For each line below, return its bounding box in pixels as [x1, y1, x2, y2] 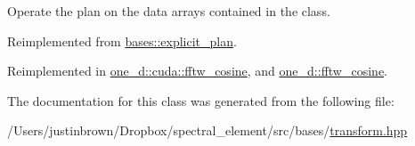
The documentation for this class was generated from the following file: [7, 91, 395, 109]
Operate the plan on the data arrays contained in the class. [7, 2, 330, 20]
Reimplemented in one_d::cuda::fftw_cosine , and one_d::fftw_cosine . [7, 61, 387, 80]
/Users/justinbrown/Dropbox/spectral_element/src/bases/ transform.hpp [7, 121, 408, 140]
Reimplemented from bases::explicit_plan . [7, 31, 237, 50]
